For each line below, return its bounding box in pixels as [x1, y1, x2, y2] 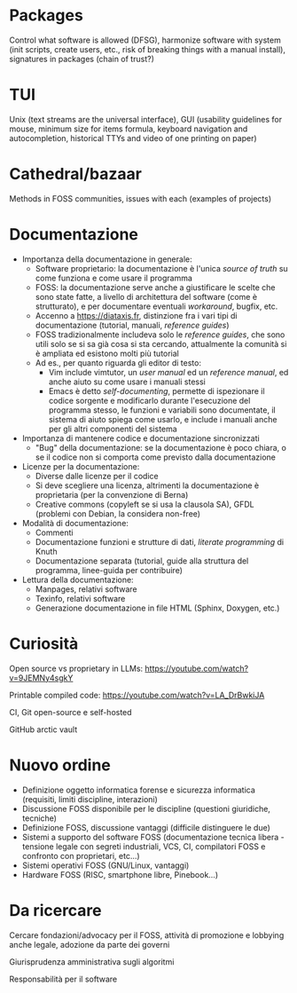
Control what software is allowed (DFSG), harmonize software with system [9, 35, 281, 45]
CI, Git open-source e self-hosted [9, 706, 132, 717]
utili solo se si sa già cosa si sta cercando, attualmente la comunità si [35, 338, 287, 349]
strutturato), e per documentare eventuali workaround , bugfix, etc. [35, 301, 278, 311]
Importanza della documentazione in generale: [21, 254, 192, 264]
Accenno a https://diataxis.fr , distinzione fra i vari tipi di [35, 310, 238, 320]
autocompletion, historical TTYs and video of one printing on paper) [9, 132, 257, 143]
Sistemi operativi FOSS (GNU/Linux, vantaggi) [21, 860, 190, 871]
